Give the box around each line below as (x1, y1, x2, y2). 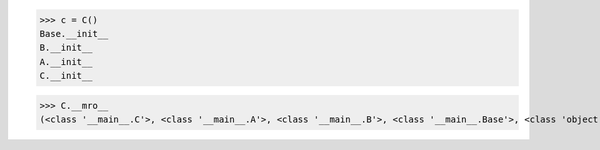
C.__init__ (39, 70, 93, 82)
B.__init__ (39, 42, 93, 54)
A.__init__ (39, 56, 93, 67)
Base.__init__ (39, 28, 109, 39)
